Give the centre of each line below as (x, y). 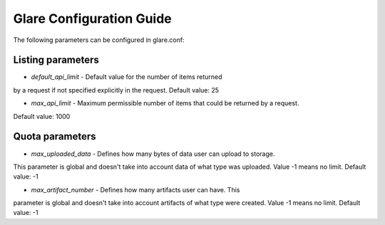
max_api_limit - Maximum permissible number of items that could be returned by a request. (165, 103)
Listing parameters (56, 60)
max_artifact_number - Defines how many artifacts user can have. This (135, 189)
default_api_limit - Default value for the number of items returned (127, 77)
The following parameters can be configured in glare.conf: (99, 40)
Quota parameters (55, 136)
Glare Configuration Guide (93, 19)
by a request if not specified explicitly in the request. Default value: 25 (116, 90)
